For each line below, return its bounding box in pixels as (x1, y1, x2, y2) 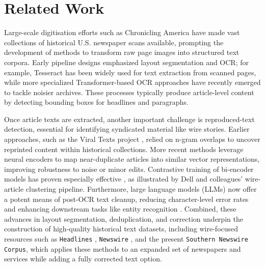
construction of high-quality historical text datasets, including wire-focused (4, 223, 238, 234)
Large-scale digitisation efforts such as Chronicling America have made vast (4, 27, 240, 38)
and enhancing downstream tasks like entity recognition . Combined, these (4, 203, 236, 214)
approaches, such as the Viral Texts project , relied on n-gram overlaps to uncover (4, 134, 260, 144)
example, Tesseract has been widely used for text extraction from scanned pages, (4, 67, 256, 77)
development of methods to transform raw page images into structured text (4, 47, 240, 57)
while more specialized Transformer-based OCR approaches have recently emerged (4, 77, 261, 87)
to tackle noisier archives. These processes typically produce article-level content (4, 86, 254, 97)
